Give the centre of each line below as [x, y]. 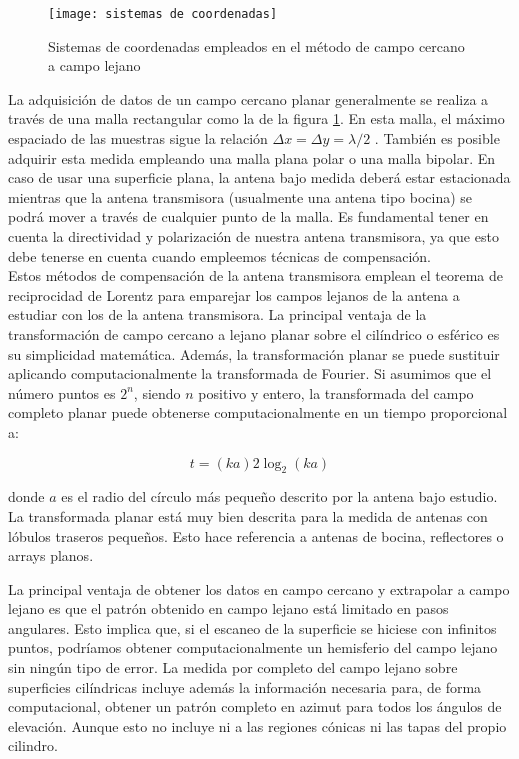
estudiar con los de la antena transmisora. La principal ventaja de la [217, 314]
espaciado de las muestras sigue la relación [138, 138]
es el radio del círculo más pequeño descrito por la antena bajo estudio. [279, 496]
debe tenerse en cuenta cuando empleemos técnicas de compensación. [219, 255]
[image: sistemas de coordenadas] [163, 14]
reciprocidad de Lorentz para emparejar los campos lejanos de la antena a [234, 294]
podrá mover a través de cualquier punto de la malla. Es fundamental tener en [248, 216]
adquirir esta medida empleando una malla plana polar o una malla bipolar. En [252, 157]
